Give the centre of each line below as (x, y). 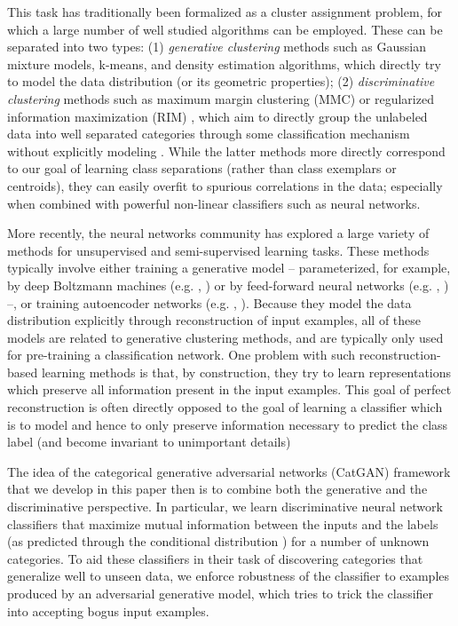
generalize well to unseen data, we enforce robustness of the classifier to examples (229, 576)
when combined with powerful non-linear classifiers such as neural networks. (214, 203)
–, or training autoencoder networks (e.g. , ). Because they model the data (209, 302)
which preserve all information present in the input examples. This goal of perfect (229, 389)
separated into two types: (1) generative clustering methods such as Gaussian (217, 47)
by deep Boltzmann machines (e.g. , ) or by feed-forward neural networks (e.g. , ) (228, 285)
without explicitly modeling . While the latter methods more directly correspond (226, 151)
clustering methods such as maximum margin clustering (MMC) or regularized (221, 98)
